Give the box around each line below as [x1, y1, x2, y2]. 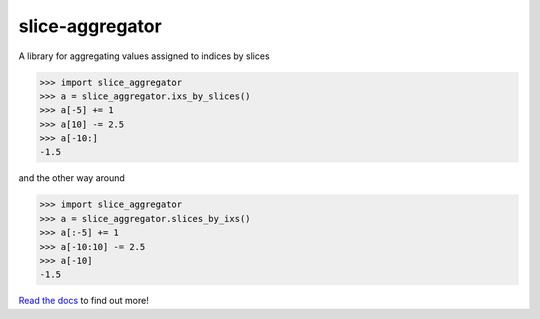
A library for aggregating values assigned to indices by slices [18, 50, 270, 62]
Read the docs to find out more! [18, 295, 149, 307]
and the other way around [18, 172, 125, 184]
